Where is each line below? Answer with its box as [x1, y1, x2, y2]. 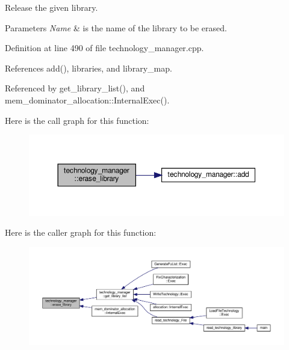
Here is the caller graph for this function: [5, 226, 157, 239]
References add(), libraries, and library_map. [5, 61, 172, 74]
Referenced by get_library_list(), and [5, 82, 145, 94]
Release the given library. [5, 1, 98, 13]
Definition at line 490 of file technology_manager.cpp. [5, 41, 204, 54]
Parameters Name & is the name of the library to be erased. [5, 21, 227, 34]
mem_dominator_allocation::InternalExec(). [5, 93, 170, 106]
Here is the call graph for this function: [5, 114, 149, 126]
